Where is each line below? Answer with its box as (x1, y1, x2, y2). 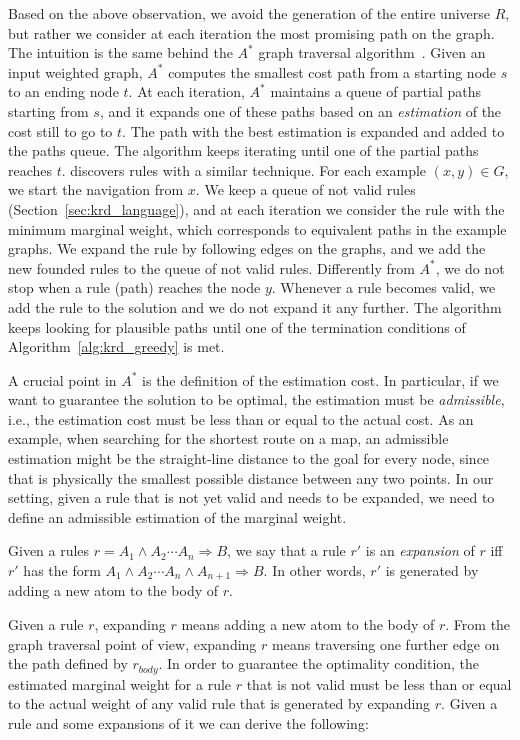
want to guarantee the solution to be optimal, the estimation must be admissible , (8, 389, 505, 410)
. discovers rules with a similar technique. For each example (61, 159, 427, 180)
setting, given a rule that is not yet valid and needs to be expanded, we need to (8, 487, 495, 508)
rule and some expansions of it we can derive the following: (8, 712, 369, 733)
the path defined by (8, 653, 128, 674)
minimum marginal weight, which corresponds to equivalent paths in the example (8, 218, 507, 239)
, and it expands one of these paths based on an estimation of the (99, 100, 502, 121)
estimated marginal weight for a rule (8, 673, 232, 694)
